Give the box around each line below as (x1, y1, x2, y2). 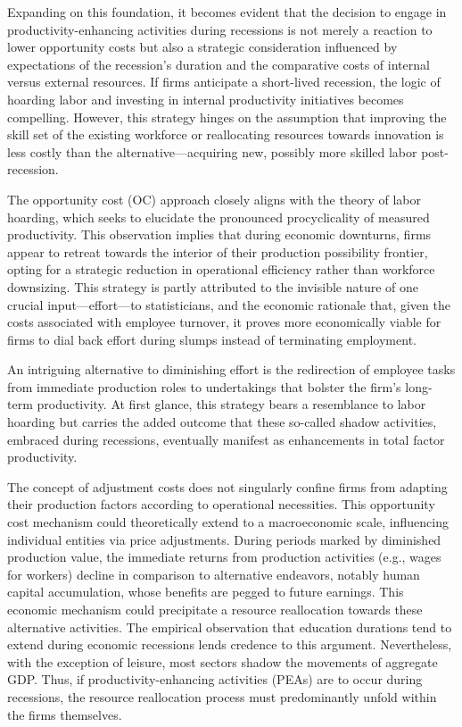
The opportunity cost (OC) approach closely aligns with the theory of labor (7, 189, 421, 208)
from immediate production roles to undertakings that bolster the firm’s (7, 377, 401, 396)
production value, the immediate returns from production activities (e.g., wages (7, 547, 441, 566)
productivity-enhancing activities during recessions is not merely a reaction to (7, 20, 433, 38)
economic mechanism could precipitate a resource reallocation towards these (7, 600, 423, 618)
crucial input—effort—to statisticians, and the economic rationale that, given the (7, 295, 450, 313)
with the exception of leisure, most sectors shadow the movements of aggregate (7, 652, 438, 671)
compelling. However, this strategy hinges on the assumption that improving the (7, 107, 447, 126)
